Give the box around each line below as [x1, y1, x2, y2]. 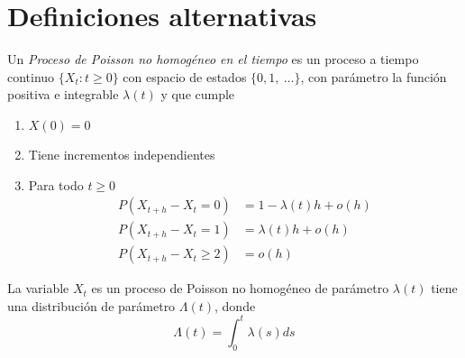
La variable [7, 279, 69, 298]
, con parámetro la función [300, 67, 447, 86]
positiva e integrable [7, 85, 119, 104]
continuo [7, 67, 55, 86]
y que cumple [160, 85, 235, 104]
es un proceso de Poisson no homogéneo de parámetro [91, 279, 389, 298]
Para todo [28, 175, 84, 194]
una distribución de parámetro [7, 296, 176, 315]
